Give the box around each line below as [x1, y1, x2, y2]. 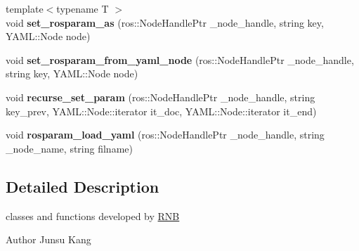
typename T [56, 1, 109, 15]
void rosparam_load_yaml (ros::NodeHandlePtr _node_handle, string [6, 127, 325, 142]
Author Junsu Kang [6, 232, 91, 247]
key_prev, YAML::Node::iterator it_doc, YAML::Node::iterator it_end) [6, 103, 317, 118]
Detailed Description [6, 175, 159, 197]
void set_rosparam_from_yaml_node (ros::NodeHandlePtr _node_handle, [6, 52, 354, 67]
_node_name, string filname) [6, 141, 133, 155]
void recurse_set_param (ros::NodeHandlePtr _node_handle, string [6, 89, 315, 104]
